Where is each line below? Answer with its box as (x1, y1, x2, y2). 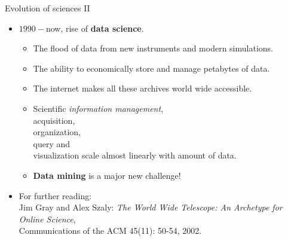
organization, (33, 126, 81, 138)
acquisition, (33, 114, 75, 126)
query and (33, 137, 71, 150)
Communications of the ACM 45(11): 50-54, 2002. (19, 224, 202, 237)
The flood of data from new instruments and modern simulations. (33, 42, 273, 54)
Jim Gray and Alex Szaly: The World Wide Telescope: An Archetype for (19, 201, 283, 213)
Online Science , (19, 212, 76, 225)
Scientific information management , (33, 102, 164, 114)
